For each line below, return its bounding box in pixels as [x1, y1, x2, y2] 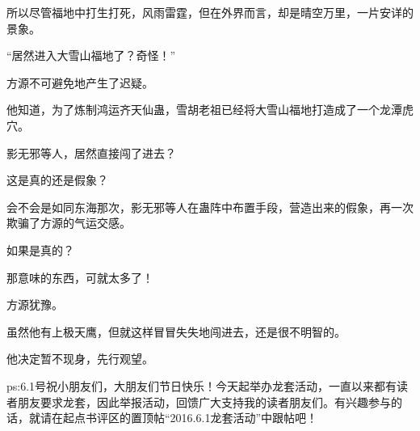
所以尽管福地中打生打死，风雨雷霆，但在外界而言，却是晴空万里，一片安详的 [6, 4, 414, 20]
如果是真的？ [6, 241, 74, 258]
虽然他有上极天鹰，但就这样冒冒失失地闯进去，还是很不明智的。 [6, 323, 346, 340]
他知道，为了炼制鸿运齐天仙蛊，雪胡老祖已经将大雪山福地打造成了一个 [6, 101, 380, 118]
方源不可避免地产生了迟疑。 [6, 74, 153, 91]
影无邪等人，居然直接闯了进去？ [6, 144, 176, 161]
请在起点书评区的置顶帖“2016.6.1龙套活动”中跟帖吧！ [40, 409, 317, 426]
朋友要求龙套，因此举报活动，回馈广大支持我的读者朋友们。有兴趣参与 [17, 393, 391, 410]
